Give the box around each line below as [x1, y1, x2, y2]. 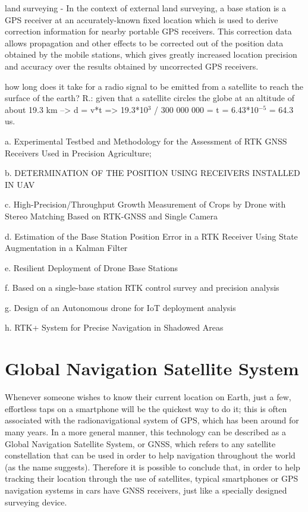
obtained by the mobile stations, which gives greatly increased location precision [5, 48, 297, 61]
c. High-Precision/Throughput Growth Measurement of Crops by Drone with [5, 198, 286, 211]
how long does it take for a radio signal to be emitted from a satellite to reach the [5, 80, 304, 92]
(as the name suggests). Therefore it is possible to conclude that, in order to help [5, 460, 300, 473]
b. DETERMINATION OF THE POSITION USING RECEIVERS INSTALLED [5, 167, 300, 179]
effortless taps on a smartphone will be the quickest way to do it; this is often [5, 402, 287, 414]
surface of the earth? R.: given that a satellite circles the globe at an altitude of [5, 92, 295, 104]
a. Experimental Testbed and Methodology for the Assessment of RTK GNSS [5, 134, 287, 147]
